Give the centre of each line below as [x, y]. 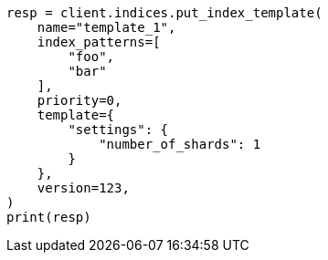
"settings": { [118, 130]
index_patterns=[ [99, 42]
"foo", [91, 57]
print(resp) [49, 217]
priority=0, [79, 100]
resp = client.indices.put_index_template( [164, 13]
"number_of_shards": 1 [180, 144]
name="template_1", [106, 27]
